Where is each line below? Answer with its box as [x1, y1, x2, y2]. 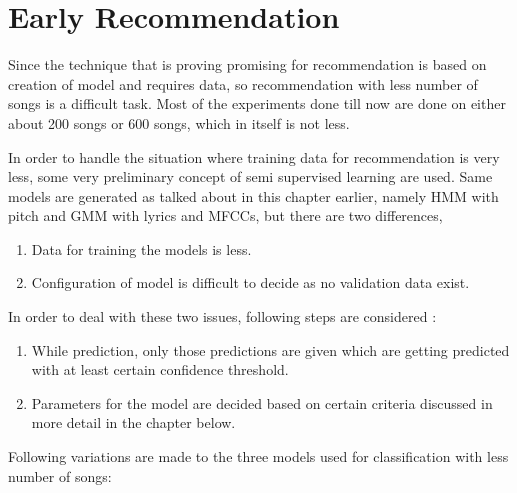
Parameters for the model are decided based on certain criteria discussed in [31, 392, 493, 413]
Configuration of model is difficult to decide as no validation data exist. [31, 272, 470, 293]
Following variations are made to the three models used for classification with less [8, 446, 509, 467]
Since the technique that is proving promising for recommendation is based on [8, 54, 487, 75]
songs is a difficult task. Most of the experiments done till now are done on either [8, 93, 506, 114]
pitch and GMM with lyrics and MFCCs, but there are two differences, [8, 205, 443, 226]
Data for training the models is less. [31, 238, 252, 259]
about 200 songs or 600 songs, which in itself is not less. [8, 112, 350, 133]
